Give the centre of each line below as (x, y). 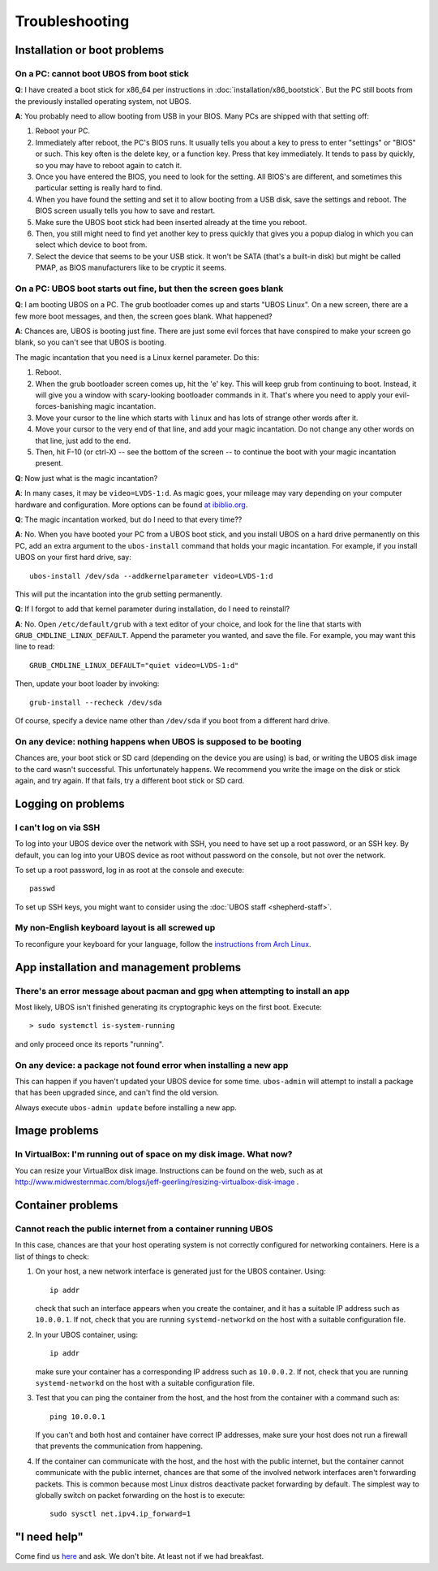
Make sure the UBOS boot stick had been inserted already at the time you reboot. (171, 222)
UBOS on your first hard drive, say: (73, 558)
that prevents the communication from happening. (119, 1446)
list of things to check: (52, 1256)
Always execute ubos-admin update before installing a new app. (126, 1107)
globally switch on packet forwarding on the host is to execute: (140, 1495)
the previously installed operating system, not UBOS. (103, 101)
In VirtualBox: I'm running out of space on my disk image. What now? (154, 1154)
